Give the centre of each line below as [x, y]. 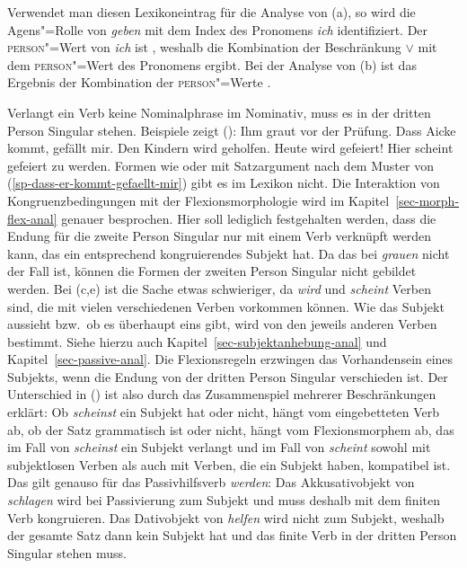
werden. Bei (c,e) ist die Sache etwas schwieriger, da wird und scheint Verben [219, 288]
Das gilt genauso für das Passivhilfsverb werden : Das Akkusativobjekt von [211, 482]
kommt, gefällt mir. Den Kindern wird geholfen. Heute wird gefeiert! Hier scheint [230, 148]
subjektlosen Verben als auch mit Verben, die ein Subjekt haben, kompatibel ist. [229, 464]
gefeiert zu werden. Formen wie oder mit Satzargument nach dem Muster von [220, 165]
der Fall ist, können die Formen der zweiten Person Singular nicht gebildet [212, 271]
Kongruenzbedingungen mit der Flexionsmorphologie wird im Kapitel [198, 200]
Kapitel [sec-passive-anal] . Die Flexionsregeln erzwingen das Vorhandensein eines [230, 359]
